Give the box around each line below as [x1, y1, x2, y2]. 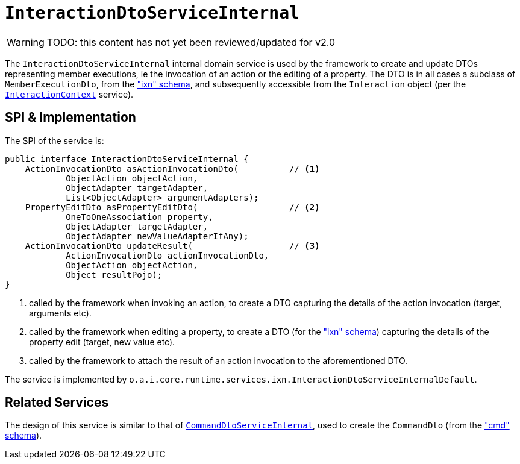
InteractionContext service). [5, 89, 134, 99]
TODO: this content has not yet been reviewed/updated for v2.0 [46, 36, 336, 48]
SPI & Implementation [5, 110, 136, 125]
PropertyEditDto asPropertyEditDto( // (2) [25, 202, 320, 212]
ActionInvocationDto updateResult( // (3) [25, 240, 320, 251]
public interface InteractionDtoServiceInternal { [5, 154, 249, 164]
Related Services [5, 395, 109, 410]
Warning [7, 36, 45, 48]
